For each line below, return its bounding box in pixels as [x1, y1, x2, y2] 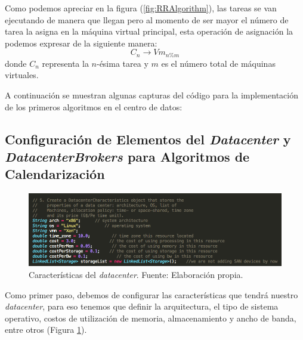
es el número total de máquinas [161, 57, 276, 69]
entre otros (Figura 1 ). [5, 323, 87, 336]
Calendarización [5, 165, 105, 183]
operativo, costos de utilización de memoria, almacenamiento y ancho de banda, [5, 311, 296, 324]
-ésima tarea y [96, 57, 149, 69]
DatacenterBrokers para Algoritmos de [5, 147, 250, 165]
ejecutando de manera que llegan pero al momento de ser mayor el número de [5, 13, 289, 26]
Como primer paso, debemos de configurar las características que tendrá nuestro [5, 288, 298, 301]
